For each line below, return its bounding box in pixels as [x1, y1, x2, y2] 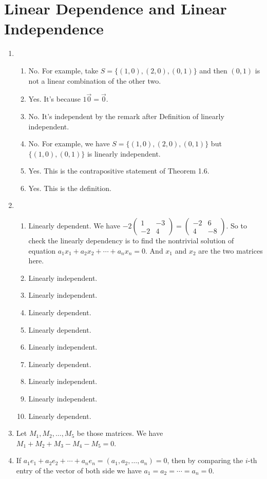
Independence [4, 18, 104, 39]
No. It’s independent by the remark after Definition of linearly [28, 110, 224, 121]
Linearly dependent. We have [28, 220, 120, 231]
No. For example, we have [28, 138, 110, 149]
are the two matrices [198, 245, 263, 256]
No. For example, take [28, 65, 99, 75]
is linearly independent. [87, 148, 161, 159]
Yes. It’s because [28, 93, 81, 104]
